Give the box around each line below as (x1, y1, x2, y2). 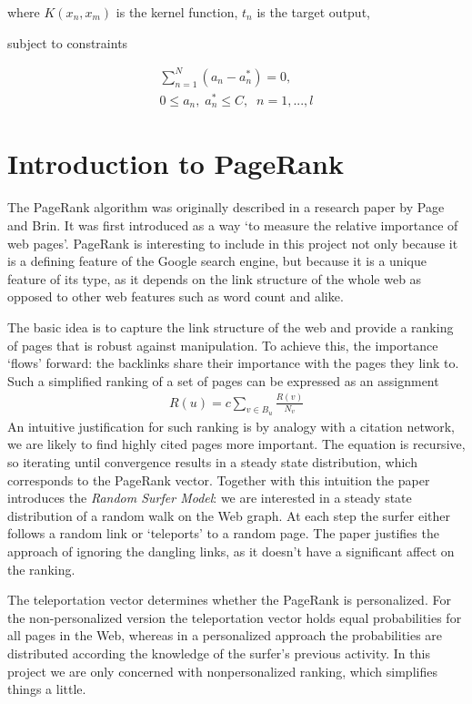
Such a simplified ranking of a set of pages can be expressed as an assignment (7, 371, 439, 390)
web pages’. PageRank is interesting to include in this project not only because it (7, 233, 458, 252)
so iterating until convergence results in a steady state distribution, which (7, 453, 417, 472)
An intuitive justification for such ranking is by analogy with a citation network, (7, 416, 455, 435)
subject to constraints (7, 33, 128, 52)
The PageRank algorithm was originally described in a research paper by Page (7, 198, 445, 217)
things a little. (7, 679, 86, 699)
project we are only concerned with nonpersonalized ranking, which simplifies (7, 661, 437, 680)
